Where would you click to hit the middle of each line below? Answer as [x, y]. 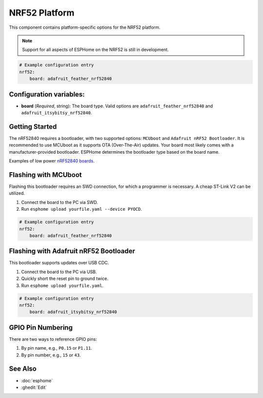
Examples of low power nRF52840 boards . [52, 161]
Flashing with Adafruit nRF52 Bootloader [72, 251]
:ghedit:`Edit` [34, 387]
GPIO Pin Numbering [41, 328]
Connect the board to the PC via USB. [59, 272]
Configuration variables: [47, 94]
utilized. [17, 193]
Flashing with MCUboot [46, 175]
